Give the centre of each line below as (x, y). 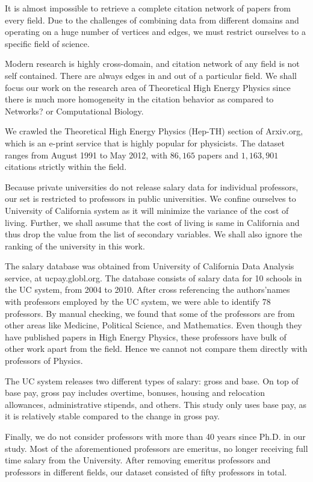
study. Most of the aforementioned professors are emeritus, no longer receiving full (156, 448)
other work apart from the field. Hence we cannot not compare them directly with (156, 349)
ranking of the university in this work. (75, 246)
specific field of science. (47, 43)
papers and (218, 155)
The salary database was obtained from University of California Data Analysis (150, 266)
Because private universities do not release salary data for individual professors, (152, 186)
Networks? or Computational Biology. (74, 111)
